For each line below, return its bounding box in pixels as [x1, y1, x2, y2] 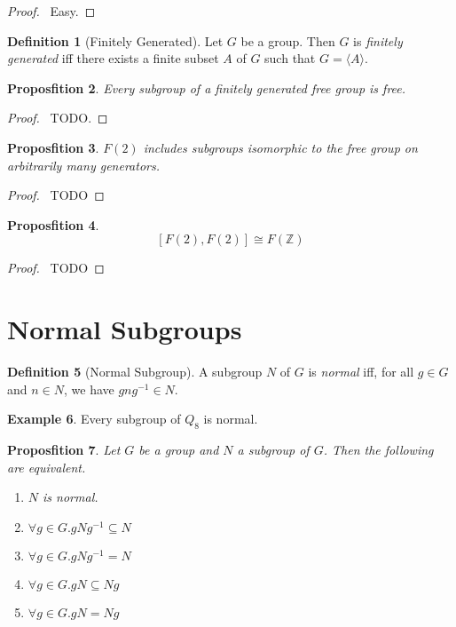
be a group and [138, 440, 219, 459]
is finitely [353, 31, 403, 50]
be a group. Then [240, 31, 335, 50]
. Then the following [323, 440, 434, 459]
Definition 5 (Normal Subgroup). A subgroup [7, 362, 263, 381]
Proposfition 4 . [7, 215, 99, 234]
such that [264, 49, 316, 67]
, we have [63, 379, 114, 398]
